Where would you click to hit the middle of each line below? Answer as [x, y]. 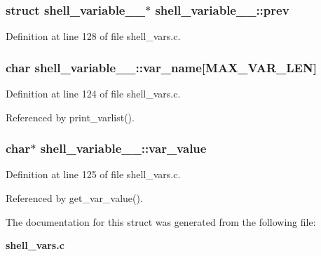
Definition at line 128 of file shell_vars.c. [93, 36]
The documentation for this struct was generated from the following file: [161, 221]
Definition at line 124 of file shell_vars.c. [93, 94]
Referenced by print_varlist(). [70, 117]
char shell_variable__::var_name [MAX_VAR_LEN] [161, 67]
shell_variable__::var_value [123, 148]
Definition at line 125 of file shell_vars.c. [93, 174]
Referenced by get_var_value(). [74, 198]
